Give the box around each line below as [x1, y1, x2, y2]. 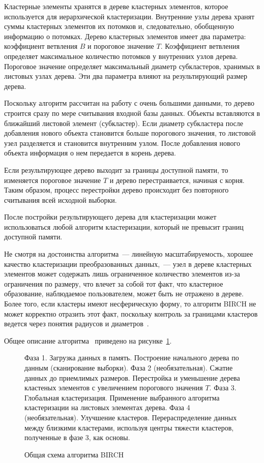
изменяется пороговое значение [4, 174, 101, 185]
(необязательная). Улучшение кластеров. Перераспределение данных [24, 412, 237, 422]
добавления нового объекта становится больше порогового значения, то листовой [4, 128, 256, 138]
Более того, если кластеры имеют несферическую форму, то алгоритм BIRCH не [4, 298, 256, 309]
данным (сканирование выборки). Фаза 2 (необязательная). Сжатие [24, 362, 233, 373]
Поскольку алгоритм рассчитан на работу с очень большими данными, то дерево [4, 98, 254, 108]
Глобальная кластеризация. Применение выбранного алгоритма [24, 392, 220, 403]
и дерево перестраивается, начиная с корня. [109, 174, 245, 185]
